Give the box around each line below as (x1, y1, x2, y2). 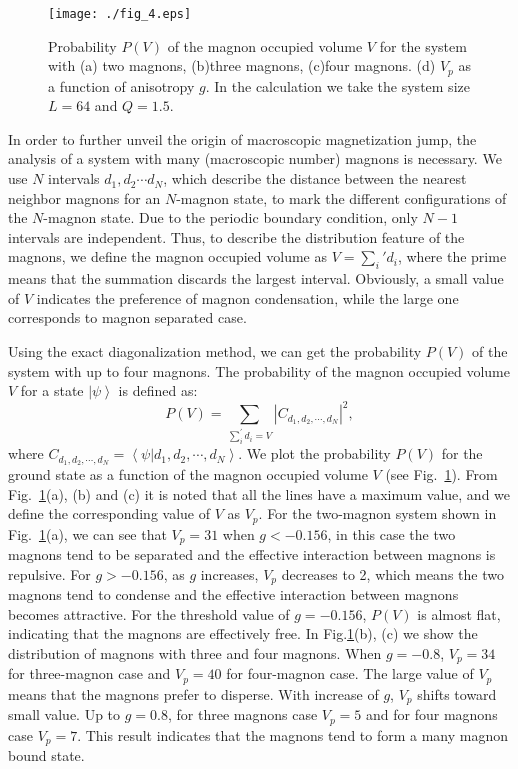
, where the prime (397, 246, 507, 267)
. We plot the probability (238, 443, 391, 464)
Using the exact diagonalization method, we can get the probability (8, 341, 422, 362)
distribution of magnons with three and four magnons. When (8, 642, 382, 663)
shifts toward (417, 683, 497, 704)
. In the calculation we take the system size (205, 75, 470, 96)
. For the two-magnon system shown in (258, 503, 497, 524)
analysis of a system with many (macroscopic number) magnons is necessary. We (8, 148, 502, 169)
